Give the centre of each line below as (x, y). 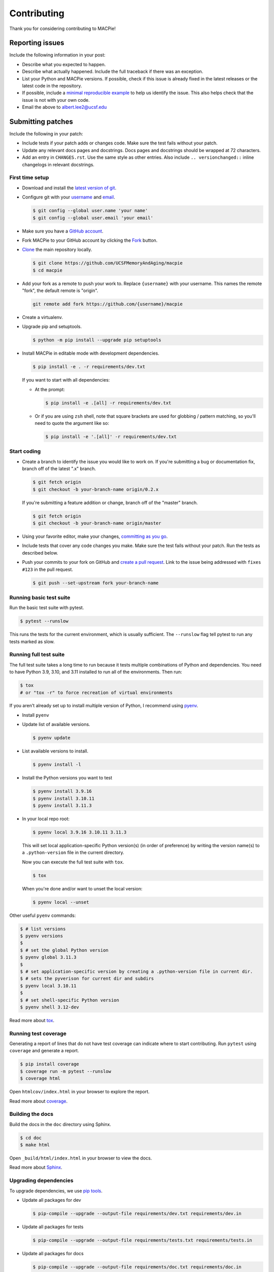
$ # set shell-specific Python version (70, 1000)
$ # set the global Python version (64, 950)
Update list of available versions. (56, 725)
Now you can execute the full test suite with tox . (73, 862)
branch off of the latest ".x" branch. (59, 469)
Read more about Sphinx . (36, 1167)
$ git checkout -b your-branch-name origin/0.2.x (96, 489)
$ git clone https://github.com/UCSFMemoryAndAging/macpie (108, 263)
